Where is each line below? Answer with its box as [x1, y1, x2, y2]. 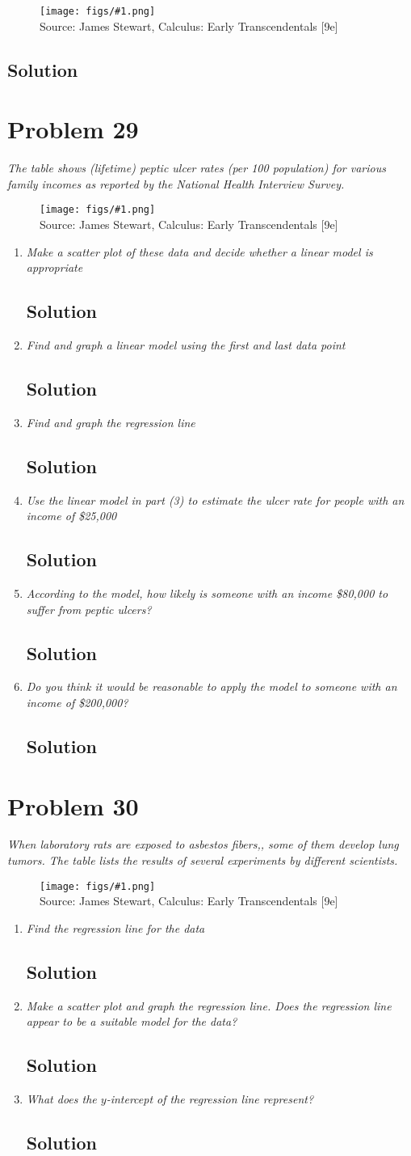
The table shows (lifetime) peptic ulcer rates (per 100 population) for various [7, 159, 386, 176]
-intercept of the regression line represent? [106, 1090, 314, 1107]
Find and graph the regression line [26, 413, 195, 430]
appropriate [26, 259, 83, 276]
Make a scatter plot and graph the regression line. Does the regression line [26, 997, 392, 1014]
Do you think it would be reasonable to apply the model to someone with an [26, 678, 397, 695]
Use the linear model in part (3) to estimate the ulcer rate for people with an [26, 491, 405, 508]
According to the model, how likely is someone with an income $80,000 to [26, 584, 388, 601]
